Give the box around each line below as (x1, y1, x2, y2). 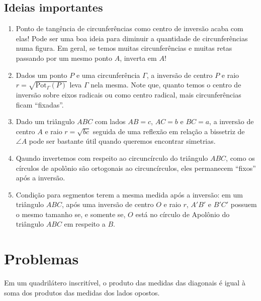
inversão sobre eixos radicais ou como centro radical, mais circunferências (16, 89, 241, 99)
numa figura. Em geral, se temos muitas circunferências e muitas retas (16, 43, 232, 53)
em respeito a (64, 219, 106, 229)
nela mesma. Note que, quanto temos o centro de (91, 79, 241, 90)
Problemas (4, 248, 79, 269)
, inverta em (120, 52, 157, 63)
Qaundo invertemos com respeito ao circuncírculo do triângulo (16, 152, 208, 163)
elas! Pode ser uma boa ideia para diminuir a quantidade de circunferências (16, 33, 248, 43)
